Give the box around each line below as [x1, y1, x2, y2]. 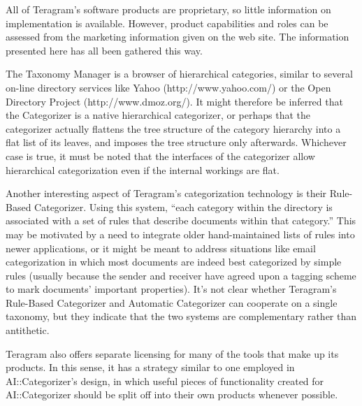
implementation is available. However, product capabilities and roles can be [6, 15, 328, 30]
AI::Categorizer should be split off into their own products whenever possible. [6, 387, 338, 402]
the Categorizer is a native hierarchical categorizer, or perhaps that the [6, 108, 311, 122]
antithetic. [6, 323, 50, 338]
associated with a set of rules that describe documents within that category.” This [6, 213, 356, 228]
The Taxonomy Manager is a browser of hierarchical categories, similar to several [6, 66, 353, 81]
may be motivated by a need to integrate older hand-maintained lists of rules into [6, 226, 355, 241]
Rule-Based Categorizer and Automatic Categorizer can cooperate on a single [6, 295, 338, 310]
